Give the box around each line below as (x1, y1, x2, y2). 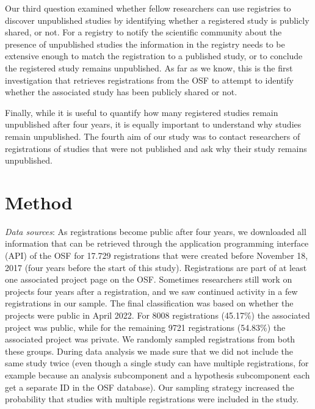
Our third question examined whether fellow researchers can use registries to (5, 2, 291, 14)
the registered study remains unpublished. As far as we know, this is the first (5, 61, 293, 74)
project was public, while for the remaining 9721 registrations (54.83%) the (5, 320, 286, 333)
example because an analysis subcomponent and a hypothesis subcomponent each (5, 368, 310, 381)
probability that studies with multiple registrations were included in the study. (5, 393, 299, 405)
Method (5, 189, 73, 214)
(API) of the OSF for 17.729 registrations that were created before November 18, (5, 249, 308, 262)
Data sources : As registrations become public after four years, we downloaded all (5, 225, 306, 237)
